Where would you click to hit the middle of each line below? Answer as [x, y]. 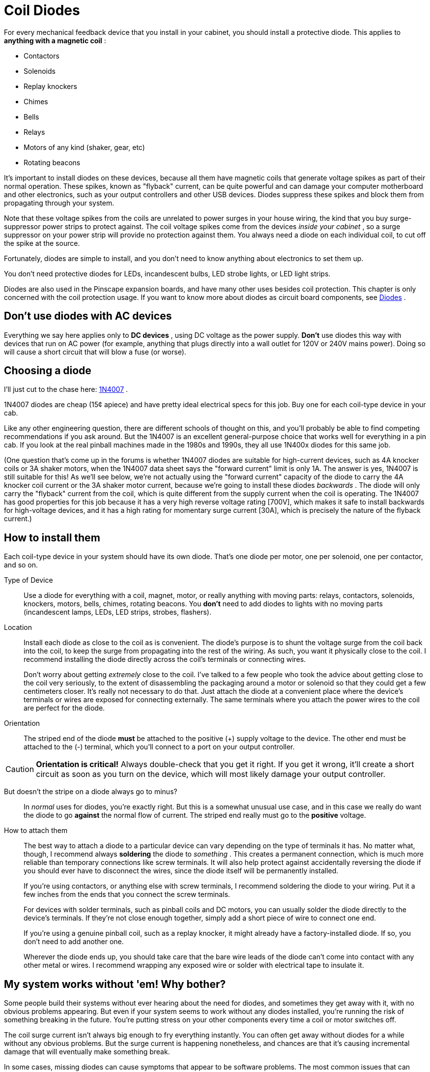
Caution [20, 769]
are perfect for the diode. [64, 708]
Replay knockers [50, 86]
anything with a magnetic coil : [55, 40]
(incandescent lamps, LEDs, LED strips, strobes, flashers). [117, 612]
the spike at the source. [42, 243]
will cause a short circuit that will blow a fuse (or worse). [95, 352]
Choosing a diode [48, 371]
